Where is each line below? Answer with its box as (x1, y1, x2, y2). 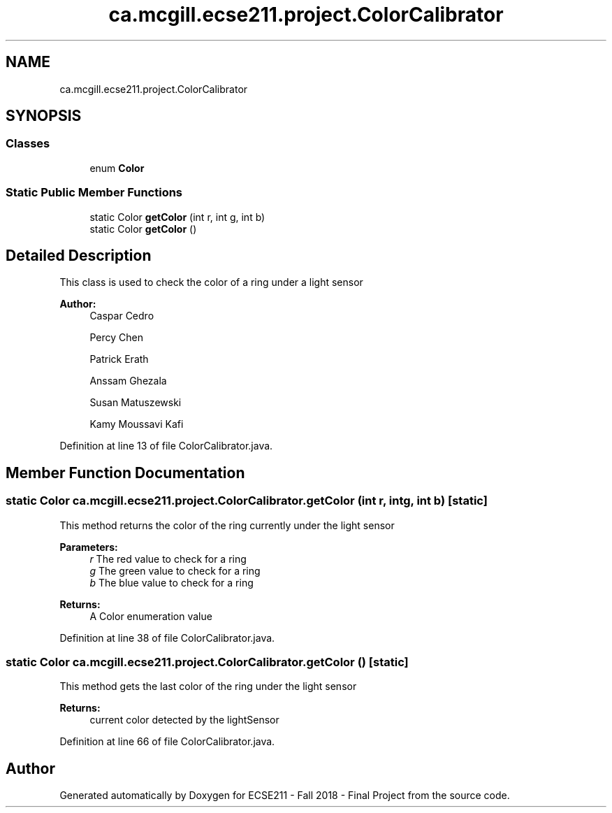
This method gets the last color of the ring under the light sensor (59, 680, 357, 693)
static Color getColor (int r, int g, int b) (89, 210, 265, 223)
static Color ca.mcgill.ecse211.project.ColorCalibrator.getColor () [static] (6, 655, 409, 669)
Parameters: (59, 540, 118, 553)
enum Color (89, 161, 145, 174)
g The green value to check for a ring (89, 564, 261, 577)
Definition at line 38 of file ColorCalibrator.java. (59, 631, 275, 644)
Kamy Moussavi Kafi (89, 418, 184, 431)
